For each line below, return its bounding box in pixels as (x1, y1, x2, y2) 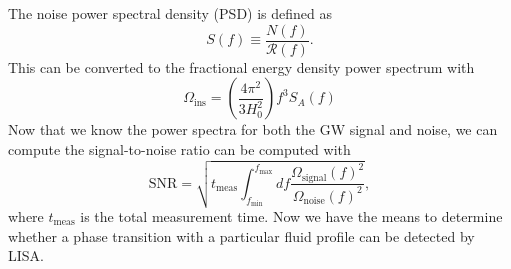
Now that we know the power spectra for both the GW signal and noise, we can (8, 119, 498, 140)
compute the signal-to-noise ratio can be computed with (8, 138, 351, 159)
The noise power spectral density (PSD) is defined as (8, 3, 333, 23)
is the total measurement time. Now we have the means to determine (80, 205, 503, 226)
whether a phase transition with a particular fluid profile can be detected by (8, 225, 475, 246)
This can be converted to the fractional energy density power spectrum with (8, 56, 475, 77)
